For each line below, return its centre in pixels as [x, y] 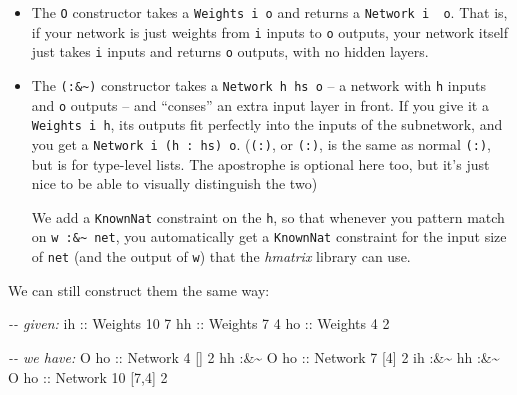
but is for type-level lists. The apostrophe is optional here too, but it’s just [260, 163]
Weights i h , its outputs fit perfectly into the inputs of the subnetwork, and [267, 124]
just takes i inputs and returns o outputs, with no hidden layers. [230, 51]
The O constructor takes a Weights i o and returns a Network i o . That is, [269, 12]
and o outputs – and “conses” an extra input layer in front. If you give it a [260, 104]
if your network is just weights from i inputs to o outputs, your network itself [270, 31]
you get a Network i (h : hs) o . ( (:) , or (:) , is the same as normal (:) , [261, 143]
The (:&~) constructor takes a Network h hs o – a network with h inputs [259, 84]
